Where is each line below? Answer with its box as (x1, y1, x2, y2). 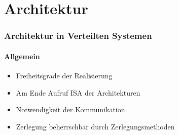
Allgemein (4, 51, 40, 61)
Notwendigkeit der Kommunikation (16, 104, 125, 115)
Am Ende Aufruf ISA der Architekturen (16, 87, 140, 98)
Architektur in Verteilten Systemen (4, 29, 152, 42)
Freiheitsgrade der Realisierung (16, 70, 113, 81)
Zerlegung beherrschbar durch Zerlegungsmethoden (16, 121, 175, 131)
